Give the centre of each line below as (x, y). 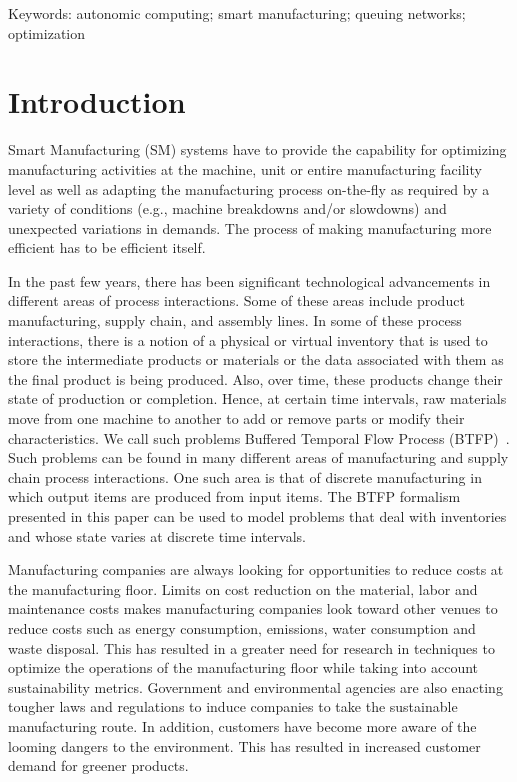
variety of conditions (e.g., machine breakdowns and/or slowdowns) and (227, 208)
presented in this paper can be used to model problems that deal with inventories (257, 516)
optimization (47, 32)
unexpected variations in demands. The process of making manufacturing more (250, 227)
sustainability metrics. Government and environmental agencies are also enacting (255, 686)
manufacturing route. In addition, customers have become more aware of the (242, 725)
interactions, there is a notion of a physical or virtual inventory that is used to (248, 339)
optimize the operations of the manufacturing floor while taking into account (243, 667)
